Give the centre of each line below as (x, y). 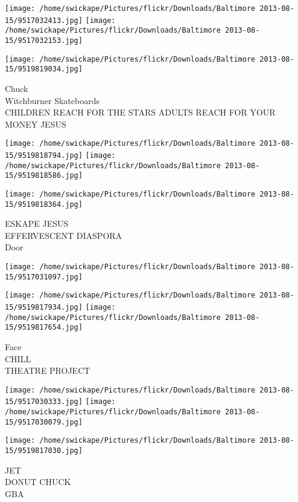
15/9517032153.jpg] (44, 40)
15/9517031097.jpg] (44, 277)
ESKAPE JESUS (37, 223)
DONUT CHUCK (38, 482)
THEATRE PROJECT (48, 370)
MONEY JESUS (36, 124)
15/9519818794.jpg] (44, 155)
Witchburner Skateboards (52, 100)
